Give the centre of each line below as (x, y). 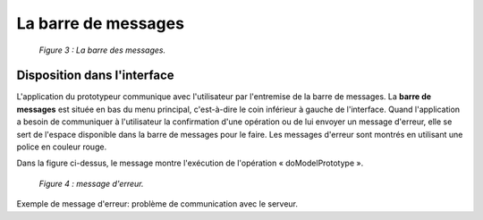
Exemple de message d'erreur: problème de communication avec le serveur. (157, 204)
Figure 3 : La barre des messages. (102, 50)
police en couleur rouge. (62, 147)
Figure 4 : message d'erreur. (91, 183)
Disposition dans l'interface (95, 76)
